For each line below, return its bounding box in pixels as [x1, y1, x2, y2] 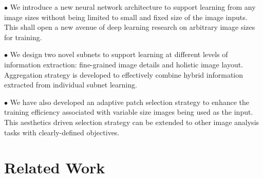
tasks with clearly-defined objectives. [4, 127, 120, 137]
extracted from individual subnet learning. [4, 79, 137, 90]
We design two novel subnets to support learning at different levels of [10, 49, 228, 60]
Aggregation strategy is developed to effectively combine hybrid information [4, 69, 243, 80]
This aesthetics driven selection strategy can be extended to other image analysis [4, 116, 259, 127]
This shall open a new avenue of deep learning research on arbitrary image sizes [4, 22, 255, 32]
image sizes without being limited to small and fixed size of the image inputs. [4, 11, 248, 22]
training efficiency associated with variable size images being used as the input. [4, 106, 253, 117]
